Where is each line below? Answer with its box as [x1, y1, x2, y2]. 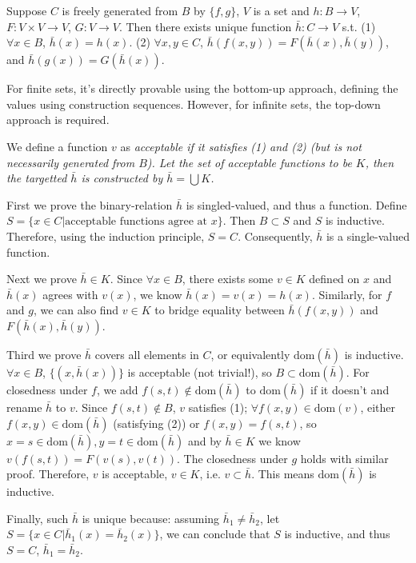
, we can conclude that [159, 525, 270, 542]
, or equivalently [210, 345, 290, 362]
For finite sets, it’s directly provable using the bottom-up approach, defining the [6, 80, 398, 97]
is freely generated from [62, 2, 178, 18]
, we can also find [33, 301, 119, 318]
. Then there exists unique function [118, 18, 292, 34]
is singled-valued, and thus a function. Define [186, 196, 407, 213]
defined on [309, 270, 360, 287]
